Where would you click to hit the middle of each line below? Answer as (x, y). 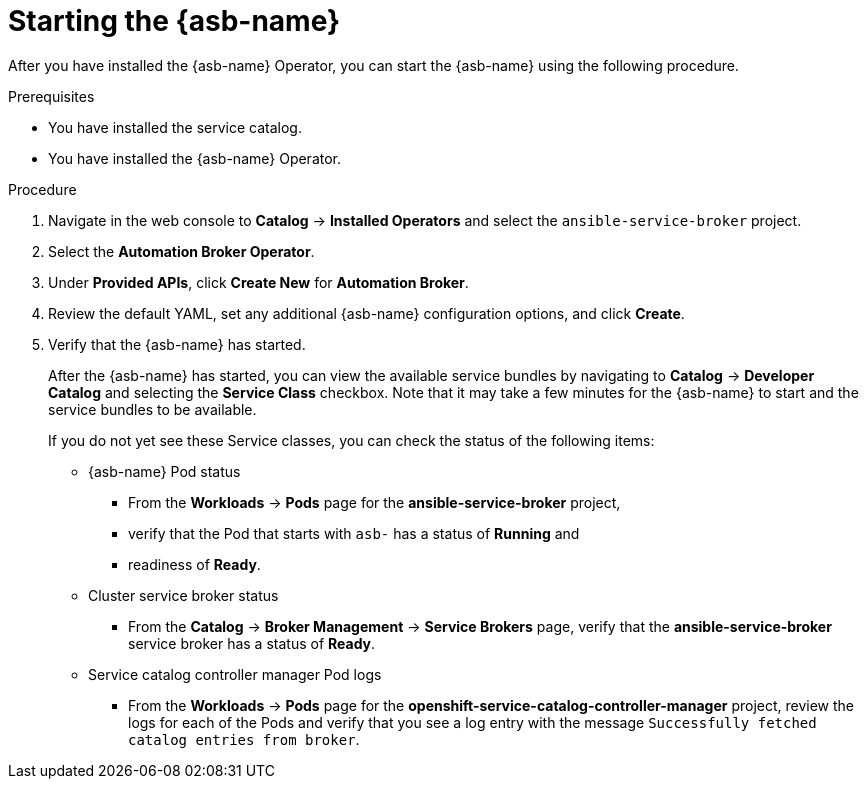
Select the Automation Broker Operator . (181, 251)
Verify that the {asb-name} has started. (177, 344)
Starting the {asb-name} (174, 21)
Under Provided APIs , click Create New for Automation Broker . (258, 282)
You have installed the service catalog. (175, 127)
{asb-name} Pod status (164, 471)
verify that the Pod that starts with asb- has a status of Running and (354, 533)
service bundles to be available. (152, 409)
